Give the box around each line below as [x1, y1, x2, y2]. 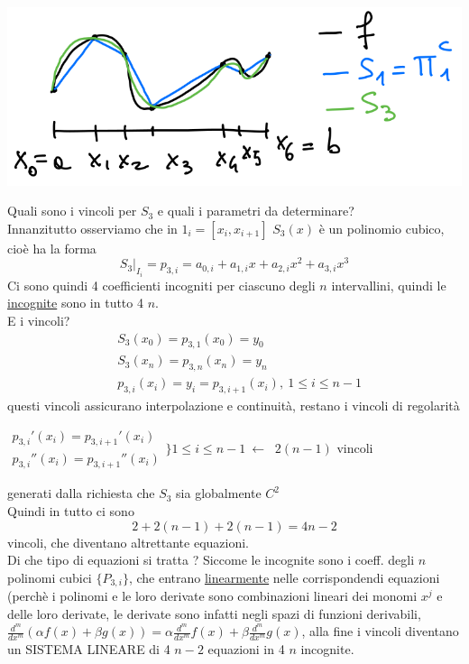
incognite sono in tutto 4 [7, 293, 143, 312]
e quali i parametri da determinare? [157, 201, 354, 220]
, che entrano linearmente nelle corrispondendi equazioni [128, 567, 440, 586]
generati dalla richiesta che [7, 484, 155, 503]
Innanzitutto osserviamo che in [7, 218, 178, 237]
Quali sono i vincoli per [7, 201, 137, 220]
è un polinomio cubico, [318, 218, 445, 237]
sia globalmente [176, 484, 262, 503]
